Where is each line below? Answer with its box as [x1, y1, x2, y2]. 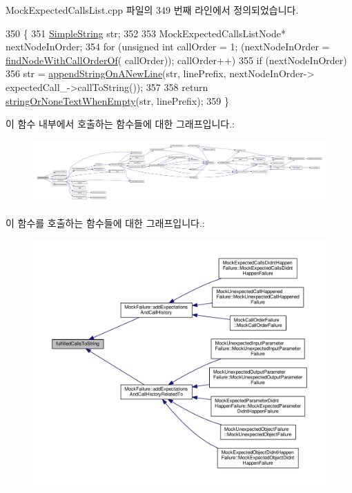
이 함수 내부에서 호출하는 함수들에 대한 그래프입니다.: [6, 117, 235, 131]
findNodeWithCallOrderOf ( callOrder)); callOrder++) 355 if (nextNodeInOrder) [6, 52, 347, 67]
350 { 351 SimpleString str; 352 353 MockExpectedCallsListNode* [6, 26, 286, 40]
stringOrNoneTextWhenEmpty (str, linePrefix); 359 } [6, 93, 229, 108]
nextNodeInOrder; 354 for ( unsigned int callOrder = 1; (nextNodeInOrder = [6, 39, 330, 54]
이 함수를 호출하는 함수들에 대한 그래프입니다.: [6, 215, 205, 230]
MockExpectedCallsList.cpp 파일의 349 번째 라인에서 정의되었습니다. [6, 3, 299, 17]
